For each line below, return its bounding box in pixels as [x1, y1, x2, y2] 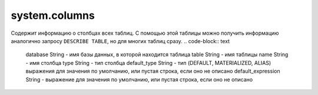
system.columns [11, 9, 95, 22]
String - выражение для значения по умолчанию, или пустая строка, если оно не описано [25, 76, 253, 83]
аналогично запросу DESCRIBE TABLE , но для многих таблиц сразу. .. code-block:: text [11, 37, 230, 44]
